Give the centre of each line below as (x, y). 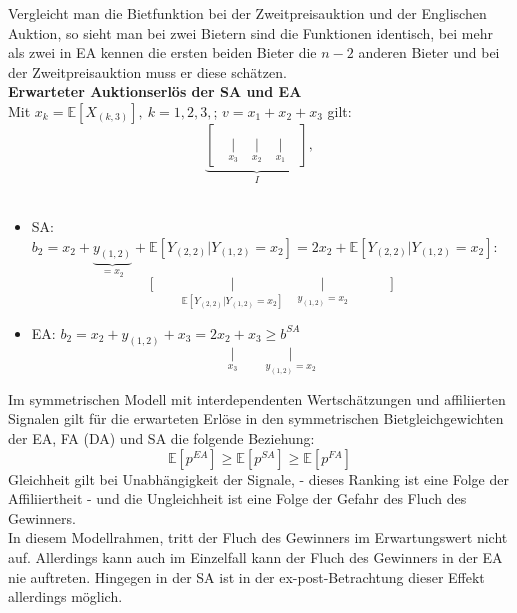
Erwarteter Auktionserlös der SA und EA (155, 91)
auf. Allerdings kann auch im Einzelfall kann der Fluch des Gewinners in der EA (255, 556)
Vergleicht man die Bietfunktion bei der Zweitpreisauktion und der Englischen (247, 13)
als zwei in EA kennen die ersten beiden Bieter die (162, 52)
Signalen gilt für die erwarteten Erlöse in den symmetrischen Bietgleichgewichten (256, 418)
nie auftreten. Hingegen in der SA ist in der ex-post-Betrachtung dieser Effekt (246, 576)
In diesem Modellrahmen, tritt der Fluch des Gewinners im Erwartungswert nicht (258, 537)
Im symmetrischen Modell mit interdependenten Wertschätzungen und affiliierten (257, 398)
